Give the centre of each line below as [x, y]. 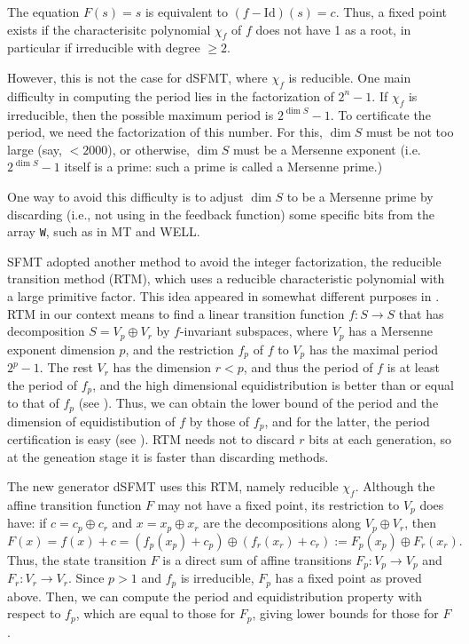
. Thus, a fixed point [391, 12]
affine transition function [74, 505]
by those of [219, 421]
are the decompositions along [282, 523]
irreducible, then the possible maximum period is [141, 114]
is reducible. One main [350, 77]
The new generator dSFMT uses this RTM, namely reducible [173, 486]
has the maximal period [374, 349]
